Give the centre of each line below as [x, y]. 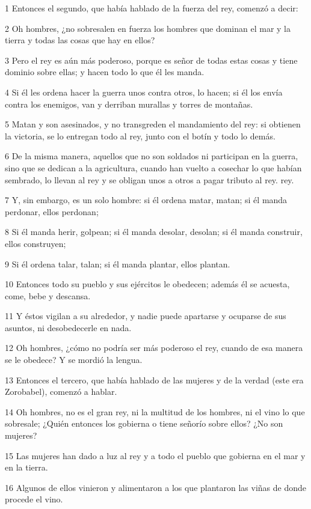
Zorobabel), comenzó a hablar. [61, 392]
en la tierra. [26, 467]
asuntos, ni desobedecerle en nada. [68, 327]
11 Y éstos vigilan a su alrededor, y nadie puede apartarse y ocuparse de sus [146, 316]
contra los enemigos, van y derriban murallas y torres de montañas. [129, 104]
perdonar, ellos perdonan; [52, 211]
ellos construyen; [35, 243]
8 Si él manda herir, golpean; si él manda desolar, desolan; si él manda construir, [154, 232]
